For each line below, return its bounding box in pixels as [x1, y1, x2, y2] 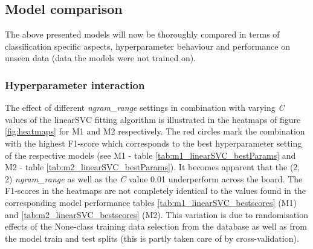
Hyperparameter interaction [5, 77, 145, 92]
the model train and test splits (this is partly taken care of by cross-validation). [5, 231, 299, 244]
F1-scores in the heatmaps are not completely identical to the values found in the [5, 184, 306, 197]
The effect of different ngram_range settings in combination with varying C [5, 101, 285, 114]
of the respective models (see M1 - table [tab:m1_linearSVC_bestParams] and [5, 148, 296, 161]
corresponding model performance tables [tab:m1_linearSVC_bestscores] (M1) [5, 196, 297, 208]
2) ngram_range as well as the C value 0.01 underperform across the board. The [5, 172, 303, 185]
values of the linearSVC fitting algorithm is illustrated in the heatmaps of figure [5, 113, 301, 125]
